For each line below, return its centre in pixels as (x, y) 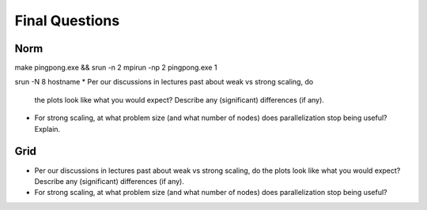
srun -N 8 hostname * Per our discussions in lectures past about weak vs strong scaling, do (164, 82)
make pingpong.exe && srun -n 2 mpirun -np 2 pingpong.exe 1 (116, 68)
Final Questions (67, 21)
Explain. (47, 129)
